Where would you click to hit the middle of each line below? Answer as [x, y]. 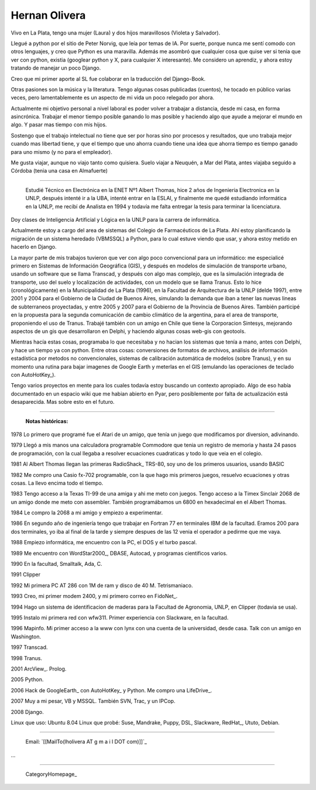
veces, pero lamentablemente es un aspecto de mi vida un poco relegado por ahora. [113, 98]
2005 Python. [27, 679]
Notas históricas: [47, 421]
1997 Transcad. [29, 647]
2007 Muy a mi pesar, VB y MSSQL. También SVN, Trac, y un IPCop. [93, 701]
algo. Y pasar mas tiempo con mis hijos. [59, 125]
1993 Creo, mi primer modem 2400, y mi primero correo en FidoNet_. [94, 596]
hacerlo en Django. [34, 247]
